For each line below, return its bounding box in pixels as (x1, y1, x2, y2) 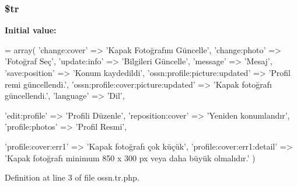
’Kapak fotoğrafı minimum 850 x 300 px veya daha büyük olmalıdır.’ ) (5, 151, 256, 164)
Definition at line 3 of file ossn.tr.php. (5, 171, 139, 183)
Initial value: (5, 24, 57, 36)
